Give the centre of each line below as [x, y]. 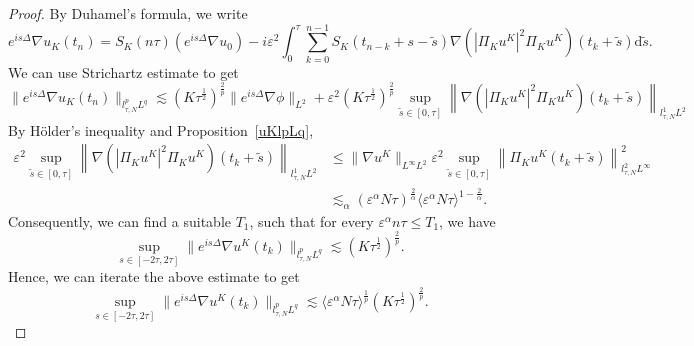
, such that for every [311, 220]
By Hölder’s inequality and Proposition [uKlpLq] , [161, 129]
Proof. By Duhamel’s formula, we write [128, 13]
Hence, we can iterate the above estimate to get [154, 276]
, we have [467, 220]
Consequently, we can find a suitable [119, 220]
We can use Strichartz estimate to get [123, 71]
